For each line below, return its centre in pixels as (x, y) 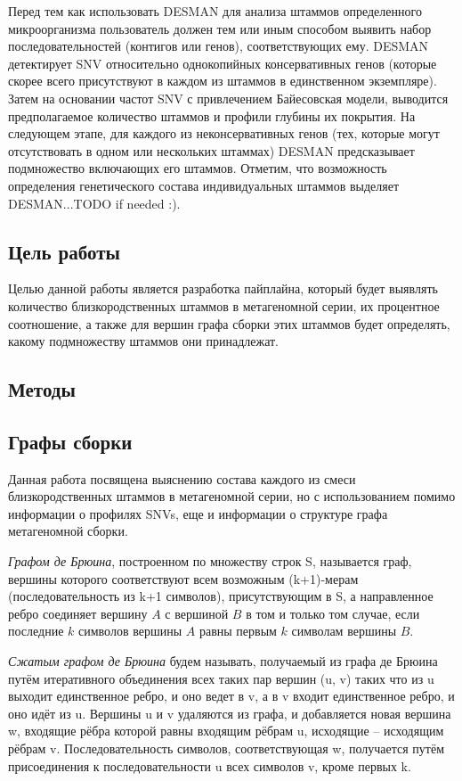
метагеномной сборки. (68, 531)
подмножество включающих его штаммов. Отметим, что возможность (198, 168)
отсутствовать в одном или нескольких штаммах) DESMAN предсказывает (211, 150)
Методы (42, 389)
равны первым (238, 631)
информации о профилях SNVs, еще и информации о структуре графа (198, 513)
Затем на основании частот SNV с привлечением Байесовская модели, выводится (228, 98)
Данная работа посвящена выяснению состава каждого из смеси (182, 478)
